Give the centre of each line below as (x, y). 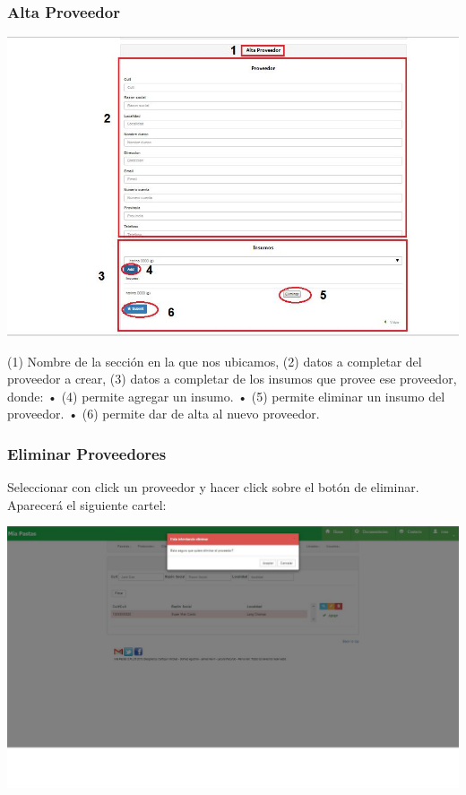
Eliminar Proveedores (87, 453)
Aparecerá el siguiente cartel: (87, 504)
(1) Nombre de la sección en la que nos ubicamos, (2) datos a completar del (215, 361)
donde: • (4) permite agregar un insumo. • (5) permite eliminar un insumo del (226, 396)
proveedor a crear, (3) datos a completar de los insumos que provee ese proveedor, (232, 379)
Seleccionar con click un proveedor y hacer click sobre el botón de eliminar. (213, 487)
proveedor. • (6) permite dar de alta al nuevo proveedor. (164, 414)
